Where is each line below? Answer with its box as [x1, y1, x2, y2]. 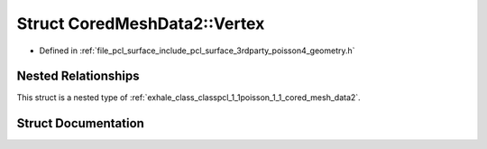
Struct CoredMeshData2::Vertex [16, 14, 265, 33]
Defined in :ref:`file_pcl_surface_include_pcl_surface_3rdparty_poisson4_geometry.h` [39, 45, 355, 56]
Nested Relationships [16, 69, 140, 84]
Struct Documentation [16, 116, 144, 131]
